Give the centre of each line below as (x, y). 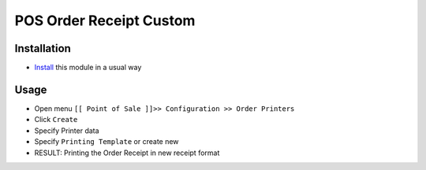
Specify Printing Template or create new (106, 142)
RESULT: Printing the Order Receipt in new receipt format (127, 153)
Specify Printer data (67, 131)
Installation (43, 48)
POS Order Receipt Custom (105, 20)
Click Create (56, 120)
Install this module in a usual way (88, 68)
